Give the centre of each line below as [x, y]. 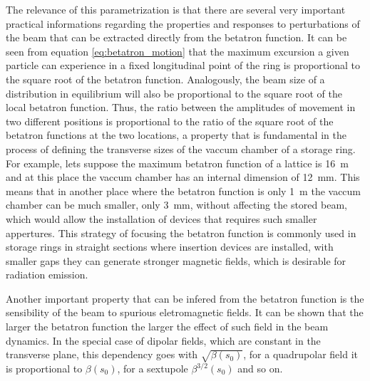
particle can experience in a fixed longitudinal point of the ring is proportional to [183, 65]
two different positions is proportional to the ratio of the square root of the [170, 121]
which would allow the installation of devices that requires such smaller [161, 218]
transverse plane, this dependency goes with [102, 354]
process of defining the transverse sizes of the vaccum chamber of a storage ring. [181, 148]
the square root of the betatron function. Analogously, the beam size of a [165, 79]
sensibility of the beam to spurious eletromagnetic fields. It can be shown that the [185, 312]
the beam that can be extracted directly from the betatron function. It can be [176, 37]
